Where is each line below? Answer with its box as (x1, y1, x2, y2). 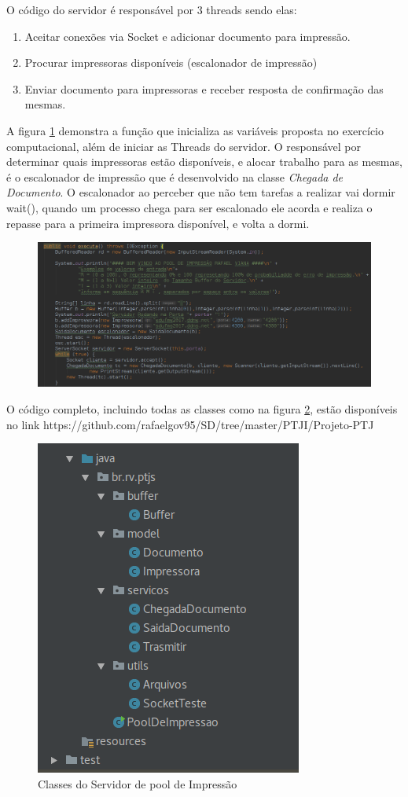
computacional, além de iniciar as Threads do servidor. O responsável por (6, 138, 361, 154)
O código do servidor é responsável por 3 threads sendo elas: (6, 2, 297, 17)
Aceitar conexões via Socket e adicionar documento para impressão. (24, 28, 351, 44)
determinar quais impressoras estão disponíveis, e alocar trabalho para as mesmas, (6, 153, 402, 170)
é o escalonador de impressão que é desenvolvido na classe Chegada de (6, 168, 344, 185)
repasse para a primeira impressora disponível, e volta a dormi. (6, 215, 310, 231)
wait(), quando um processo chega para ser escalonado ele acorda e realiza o (6, 199, 373, 215)
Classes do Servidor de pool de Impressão (38, 775, 237, 791)
